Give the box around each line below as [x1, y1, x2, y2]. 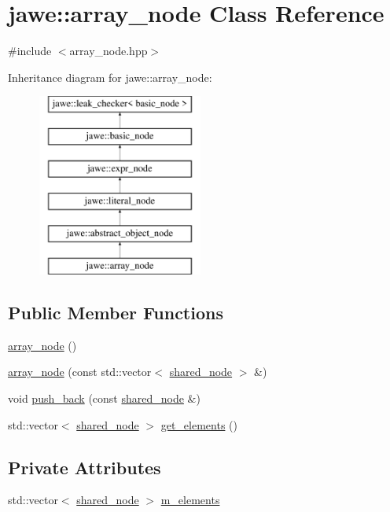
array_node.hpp [69, 42, 148, 59]
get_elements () [160, 416, 237, 433]
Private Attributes [8, 455, 161, 479]
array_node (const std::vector [8, 363, 152, 380]
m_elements [160, 492, 220, 508]
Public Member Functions [8, 300, 223, 325]
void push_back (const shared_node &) [8, 390, 201, 407]
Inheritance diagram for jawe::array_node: [8, 68, 212, 85]
